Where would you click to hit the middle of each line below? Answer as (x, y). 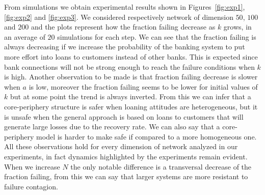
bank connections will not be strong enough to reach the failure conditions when (129, 66)
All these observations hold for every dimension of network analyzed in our (121, 146)
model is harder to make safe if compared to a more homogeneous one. (147, 136)
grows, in (237, 27)
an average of (25, 36)
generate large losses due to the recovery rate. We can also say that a (112, 127)
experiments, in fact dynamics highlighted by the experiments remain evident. (126, 156)
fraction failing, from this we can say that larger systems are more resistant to (126, 176)
